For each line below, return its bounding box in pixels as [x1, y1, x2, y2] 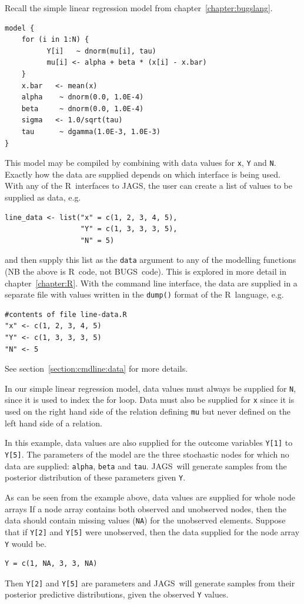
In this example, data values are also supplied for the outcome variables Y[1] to [5, 436, 293, 449]
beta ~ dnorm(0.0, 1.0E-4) [21, 104, 144, 113]
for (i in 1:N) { [21, 35, 89, 44]
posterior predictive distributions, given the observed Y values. [5, 588, 229, 600]
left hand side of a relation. [5, 416, 102, 429]
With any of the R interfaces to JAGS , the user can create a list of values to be [5, 179, 292, 192]
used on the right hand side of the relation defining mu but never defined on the [5, 405, 290, 418]
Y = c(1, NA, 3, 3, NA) [5, 559, 98, 568]
